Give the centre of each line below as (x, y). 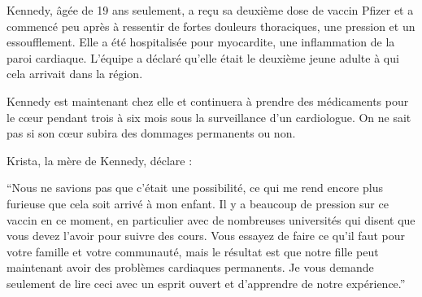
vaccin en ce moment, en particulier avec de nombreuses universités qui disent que (211, 219)
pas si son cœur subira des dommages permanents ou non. (151, 133)
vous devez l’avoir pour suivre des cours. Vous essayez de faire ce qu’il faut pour (206, 236)
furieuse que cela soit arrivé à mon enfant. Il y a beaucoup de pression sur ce (198, 203)
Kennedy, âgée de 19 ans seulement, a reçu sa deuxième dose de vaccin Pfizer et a (210, 10)
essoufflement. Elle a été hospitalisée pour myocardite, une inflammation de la (201, 42)
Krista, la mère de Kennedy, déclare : (100, 160)
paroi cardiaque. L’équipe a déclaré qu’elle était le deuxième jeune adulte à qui (203, 57)
